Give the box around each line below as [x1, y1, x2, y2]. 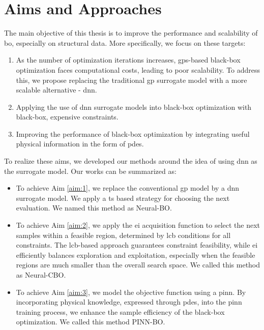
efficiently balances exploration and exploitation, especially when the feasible [16, 249, 255, 260]
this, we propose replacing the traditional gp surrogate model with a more [16, 74, 247, 85]
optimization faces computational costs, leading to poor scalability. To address [16, 64, 260, 75]
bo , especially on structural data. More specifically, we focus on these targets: [4, 37, 246, 48]
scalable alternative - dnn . [16, 84, 97, 95]
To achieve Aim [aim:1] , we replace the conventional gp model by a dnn [16, 183, 240, 193]
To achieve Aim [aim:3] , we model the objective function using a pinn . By [16, 286, 246, 297]
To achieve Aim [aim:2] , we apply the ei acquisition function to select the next [16, 220, 260, 230]
